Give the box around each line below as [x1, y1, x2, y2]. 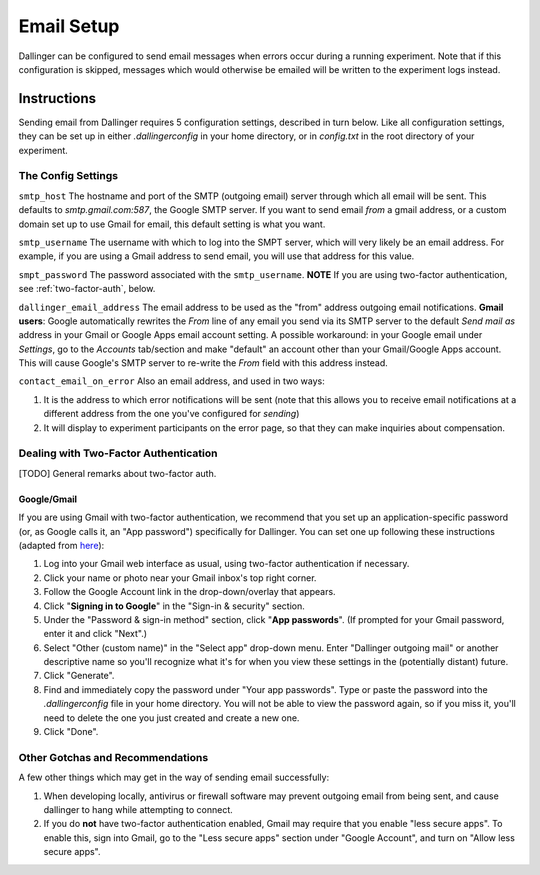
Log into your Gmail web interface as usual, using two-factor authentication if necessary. [43, 558, 410, 570]
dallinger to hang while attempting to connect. [43, 803, 234, 815]
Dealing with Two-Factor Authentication [18, 446, 218, 460]
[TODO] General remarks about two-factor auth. [18, 467, 217, 479]
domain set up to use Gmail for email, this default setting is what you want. [18, 218, 326, 230]
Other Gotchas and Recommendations [18, 750, 209, 764]
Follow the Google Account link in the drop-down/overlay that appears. [43, 586, 336, 598]
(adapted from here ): [18, 539, 105, 551]
